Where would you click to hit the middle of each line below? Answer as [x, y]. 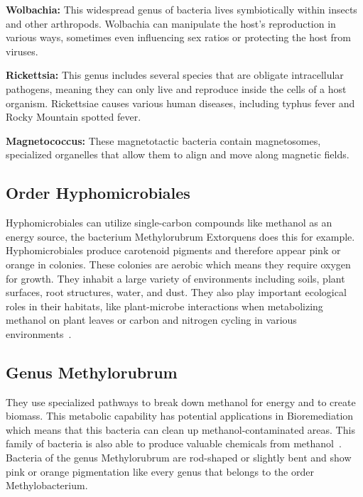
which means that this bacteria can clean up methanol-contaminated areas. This [180, 429]
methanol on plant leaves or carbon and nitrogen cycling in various [151, 320]
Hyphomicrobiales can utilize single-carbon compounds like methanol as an [169, 223]
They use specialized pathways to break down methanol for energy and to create [181, 402]
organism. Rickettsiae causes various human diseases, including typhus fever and [180, 103]
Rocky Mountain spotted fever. [74, 117]
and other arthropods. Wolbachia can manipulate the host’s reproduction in [171, 23]
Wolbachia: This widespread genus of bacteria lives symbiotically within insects [181, 9]
